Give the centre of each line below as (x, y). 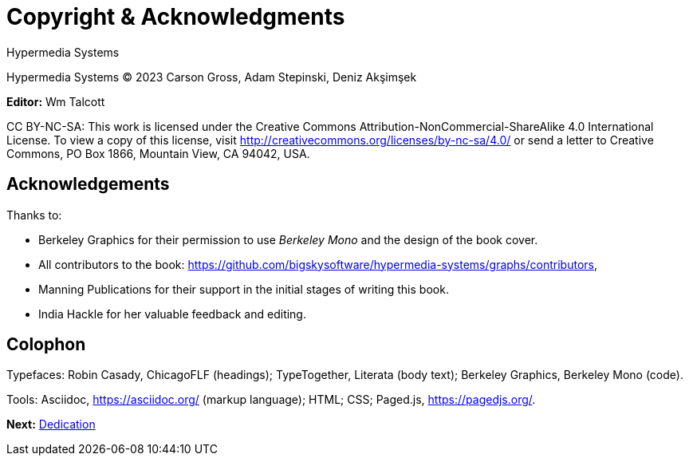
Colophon (46, 345)
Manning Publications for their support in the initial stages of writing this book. (244, 289)
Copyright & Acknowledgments (176, 17)
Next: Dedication (51, 424)
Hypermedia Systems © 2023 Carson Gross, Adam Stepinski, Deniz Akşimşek (212, 77)
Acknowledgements (88, 184)
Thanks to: (34, 215)
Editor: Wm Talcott (56, 101)
